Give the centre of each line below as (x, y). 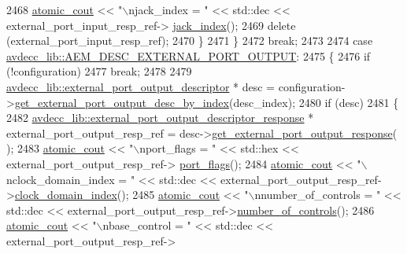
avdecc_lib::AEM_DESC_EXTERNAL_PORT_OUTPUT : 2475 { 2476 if (189, 55)
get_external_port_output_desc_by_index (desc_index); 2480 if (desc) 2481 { (207, 102)
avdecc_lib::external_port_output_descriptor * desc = (141, 86)
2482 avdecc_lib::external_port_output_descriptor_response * (160, 118)
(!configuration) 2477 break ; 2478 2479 (99, 71)
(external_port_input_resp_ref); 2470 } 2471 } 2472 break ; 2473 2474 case (190, 40)
